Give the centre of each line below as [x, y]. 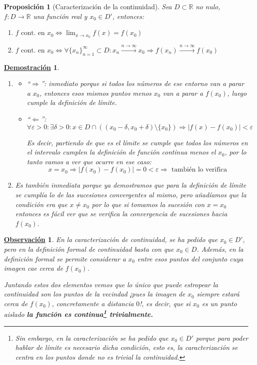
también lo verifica [199, 170]
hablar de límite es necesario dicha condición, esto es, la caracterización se [127, 347]
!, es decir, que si [165, 303]
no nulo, [208, 6]
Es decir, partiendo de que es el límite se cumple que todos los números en [137, 142]
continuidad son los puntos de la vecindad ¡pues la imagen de [95, 294]
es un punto [219, 303]
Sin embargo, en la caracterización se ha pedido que [92, 338]
